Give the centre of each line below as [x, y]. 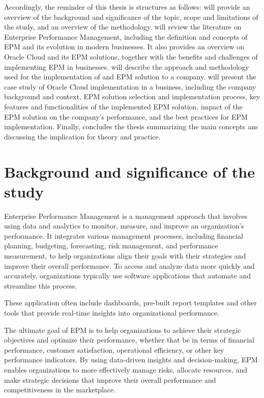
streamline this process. [41, 285]
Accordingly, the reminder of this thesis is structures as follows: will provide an [127, 7]
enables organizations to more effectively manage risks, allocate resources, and [126, 369]
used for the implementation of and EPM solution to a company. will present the [130, 77]
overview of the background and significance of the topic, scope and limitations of [131, 17]
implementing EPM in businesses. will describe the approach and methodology [127, 66]
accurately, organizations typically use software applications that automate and [127, 276]
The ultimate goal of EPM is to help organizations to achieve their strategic [123, 330]
